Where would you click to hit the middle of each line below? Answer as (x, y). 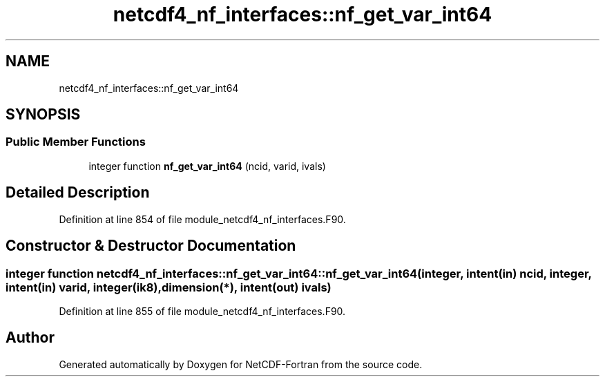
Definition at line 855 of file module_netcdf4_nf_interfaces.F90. (202, 311)
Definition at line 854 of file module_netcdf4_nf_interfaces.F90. (202, 219)
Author (30, 338)
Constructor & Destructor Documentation (151, 246)
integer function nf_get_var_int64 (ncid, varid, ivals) (207, 166)
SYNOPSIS (43, 115)
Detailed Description (78, 193)
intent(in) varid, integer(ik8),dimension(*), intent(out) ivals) (169, 287)
